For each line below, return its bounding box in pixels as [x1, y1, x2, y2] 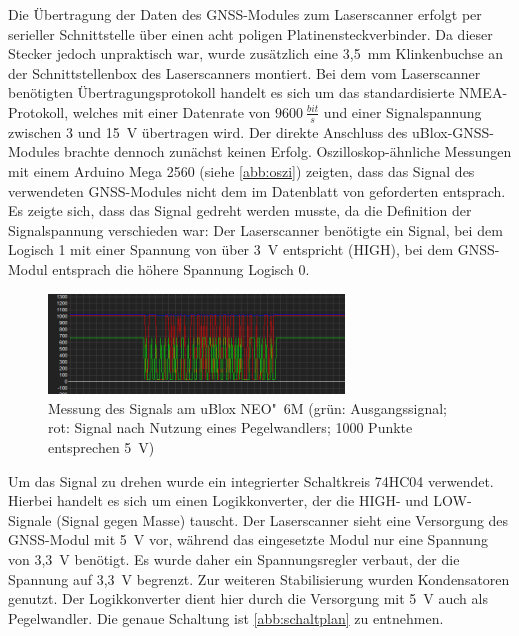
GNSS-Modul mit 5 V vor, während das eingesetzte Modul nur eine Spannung [8, 529, 488, 550]
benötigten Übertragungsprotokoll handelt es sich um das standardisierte [8, 82, 455, 103]
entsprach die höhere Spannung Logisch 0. [52, 258, 310, 279]
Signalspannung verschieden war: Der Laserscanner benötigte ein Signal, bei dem [8, 219, 503, 240]
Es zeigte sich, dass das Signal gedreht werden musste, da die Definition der [8, 200, 472, 221]
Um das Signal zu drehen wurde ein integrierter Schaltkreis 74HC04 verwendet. [8, 470, 494, 491]
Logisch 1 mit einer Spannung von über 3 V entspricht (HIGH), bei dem [8, 239, 454, 260]
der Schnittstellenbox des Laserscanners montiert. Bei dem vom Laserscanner [8, 62, 481, 83]
